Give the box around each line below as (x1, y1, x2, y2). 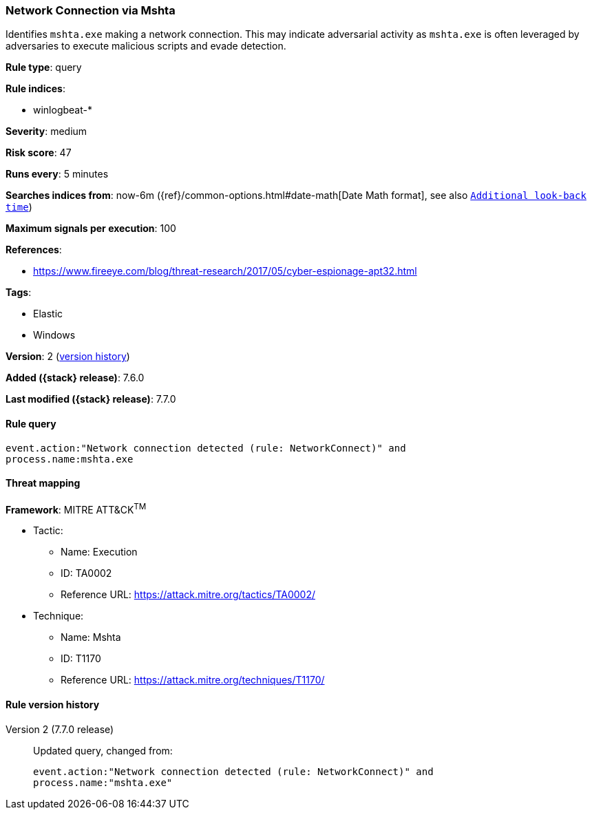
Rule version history (6, 699, 100, 711)
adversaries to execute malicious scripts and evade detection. (6, 40, 286, 52)
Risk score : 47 (6, 147, 72, 159)
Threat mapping (6, 477, 81, 489)
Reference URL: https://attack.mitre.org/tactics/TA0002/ (61, 589, 316, 601)
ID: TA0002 (61, 567, 112, 580)
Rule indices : (6, 83, 65, 95)
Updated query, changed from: (33, 744, 173, 756)
